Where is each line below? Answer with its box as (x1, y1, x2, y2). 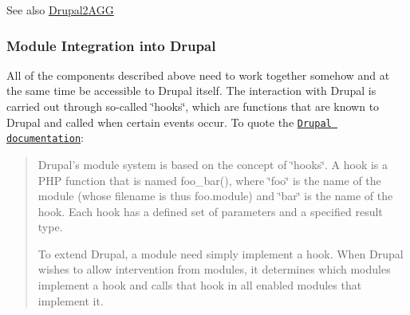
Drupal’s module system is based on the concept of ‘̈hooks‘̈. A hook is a (37, 156, 388, 172)
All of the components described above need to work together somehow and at (6, 66, 390, 83)
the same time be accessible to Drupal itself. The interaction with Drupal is (6, 82, 376, 99)
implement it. (37, 292, 104, 309)
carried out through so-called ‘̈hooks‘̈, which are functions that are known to (6, 98, 380, 114)
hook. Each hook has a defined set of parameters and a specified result (37, 203, 383, 219)
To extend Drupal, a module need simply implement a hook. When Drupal (37, 245, 404, 262)
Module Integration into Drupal (6, 35, 216, 55)
